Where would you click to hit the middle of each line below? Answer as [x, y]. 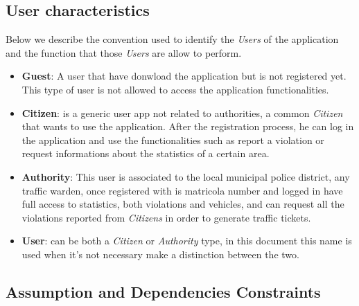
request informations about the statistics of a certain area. [146, 153]
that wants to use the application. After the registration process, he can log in [188, 126]
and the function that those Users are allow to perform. [124, 52]
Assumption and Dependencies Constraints [163, 291]
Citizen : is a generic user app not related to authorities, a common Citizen [182, 112]
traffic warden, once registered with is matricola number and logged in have [182, 190]
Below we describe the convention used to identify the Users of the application [172, 39]
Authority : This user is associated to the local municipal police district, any [186, 176]
